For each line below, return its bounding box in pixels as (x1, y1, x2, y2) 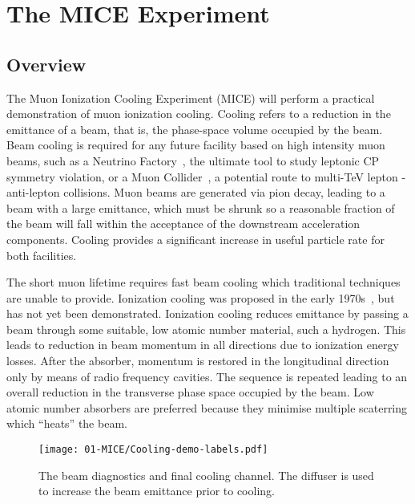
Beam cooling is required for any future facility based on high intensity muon (6, 136, 385, 153)
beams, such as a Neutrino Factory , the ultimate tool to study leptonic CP (6, 152, 380, 169)
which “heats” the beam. (6, 415, 127, 432)
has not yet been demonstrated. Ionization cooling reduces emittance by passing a (6, 305, 409, 322)
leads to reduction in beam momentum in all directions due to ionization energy (6, 336, 399, 353)
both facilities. (6, 246, 77, 263)
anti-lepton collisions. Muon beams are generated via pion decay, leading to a (6, 184, 385, 201)
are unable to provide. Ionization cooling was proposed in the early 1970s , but (6, 289, 395, 306)
